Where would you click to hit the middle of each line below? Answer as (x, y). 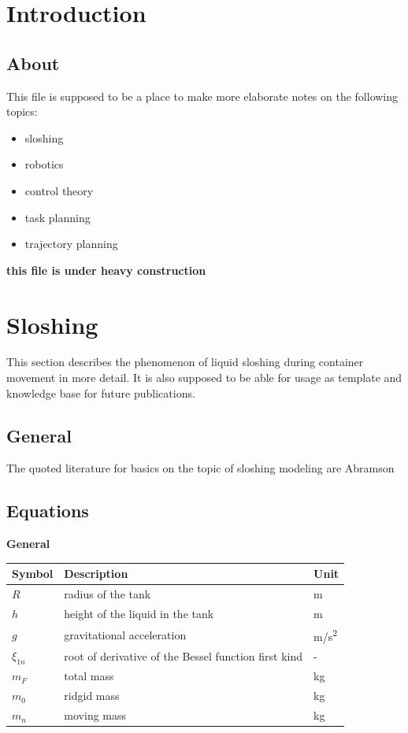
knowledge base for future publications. (101, 392)
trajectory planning (71, 244)
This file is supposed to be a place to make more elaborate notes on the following (202, 96)
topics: (22, 111)
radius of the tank (108, 594)
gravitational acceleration (125, 634)
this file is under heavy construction (106, 270)
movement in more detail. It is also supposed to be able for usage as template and (204, 378)
